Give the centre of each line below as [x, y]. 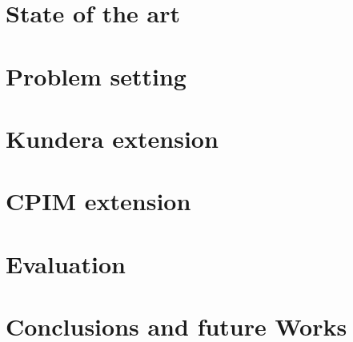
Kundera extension [112, 138]
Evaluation [66, 263]
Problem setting [96, 76]
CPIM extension [98, 201]
